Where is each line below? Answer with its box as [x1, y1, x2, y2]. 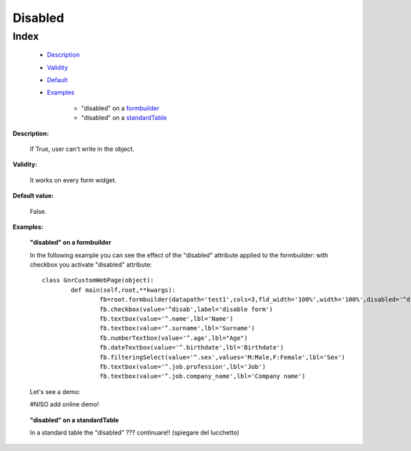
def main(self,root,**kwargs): [71, 286, 176, 294]
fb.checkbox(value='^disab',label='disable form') [99, 305, 273, 313]
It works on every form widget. [29, 175, 116, 184]
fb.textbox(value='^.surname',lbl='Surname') [99, 324, 256, 332]
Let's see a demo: [29, 387, 81, 395]
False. [29, 207, 47, 215]
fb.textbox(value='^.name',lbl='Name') [99, 315, 234, 323]
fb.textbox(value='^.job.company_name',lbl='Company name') [99, 372, 306, 380]
